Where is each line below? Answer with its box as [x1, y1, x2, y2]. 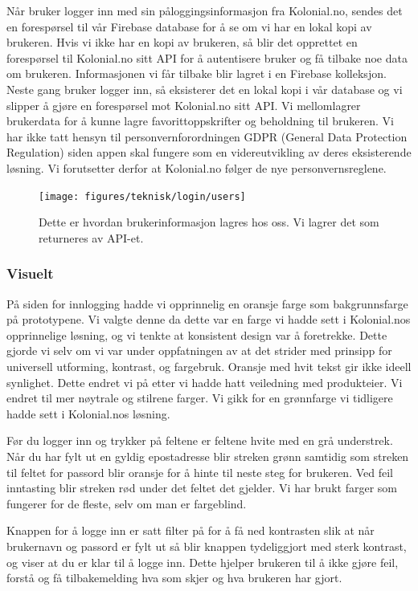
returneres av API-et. [39, 229, 144, 246]
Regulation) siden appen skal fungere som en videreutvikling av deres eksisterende [6, 144, 412, 161]
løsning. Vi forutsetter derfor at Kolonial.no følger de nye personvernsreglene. [6, 159, 387, 176]
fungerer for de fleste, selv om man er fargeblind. [6, 495, 247, 512]
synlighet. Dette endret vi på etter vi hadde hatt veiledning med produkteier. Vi [6, 373, 403, 390]
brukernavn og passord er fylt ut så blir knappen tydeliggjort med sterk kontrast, [6, 537, 407, 554]
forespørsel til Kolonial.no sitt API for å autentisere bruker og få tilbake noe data [6, 49, 408, 66]
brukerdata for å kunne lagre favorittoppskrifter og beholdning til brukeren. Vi [6, 112, 394, 129]
